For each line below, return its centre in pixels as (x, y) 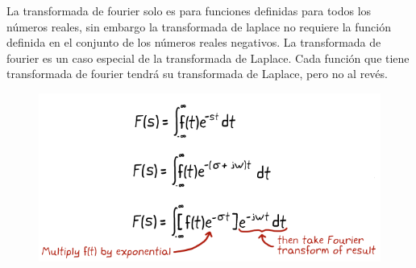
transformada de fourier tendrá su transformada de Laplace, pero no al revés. (197, 74)
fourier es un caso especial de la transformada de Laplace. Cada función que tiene (208, 58)
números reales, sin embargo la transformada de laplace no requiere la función (199, 26)
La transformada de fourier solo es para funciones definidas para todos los (189, 10)
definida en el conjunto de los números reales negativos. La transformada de (194, 42)
